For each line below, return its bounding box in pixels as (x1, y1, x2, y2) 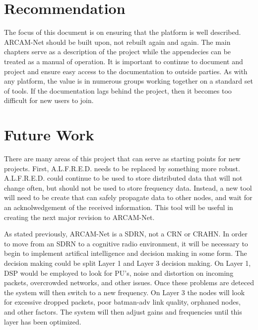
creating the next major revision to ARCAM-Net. (4, 212, 155, 222)
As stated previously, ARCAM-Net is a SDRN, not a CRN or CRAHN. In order (4, 228, 248, 239)
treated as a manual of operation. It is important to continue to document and (4, 56, 243, 66)
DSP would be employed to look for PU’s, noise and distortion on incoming (4, 267, 234, 278)
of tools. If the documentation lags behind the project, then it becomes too (4, 85, 232, 96)
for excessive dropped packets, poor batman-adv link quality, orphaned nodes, (4, 297, 241, 307)
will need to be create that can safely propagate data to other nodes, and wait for (4, 192, 253, 203)
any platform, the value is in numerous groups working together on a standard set (4, 76, 253, 86)
